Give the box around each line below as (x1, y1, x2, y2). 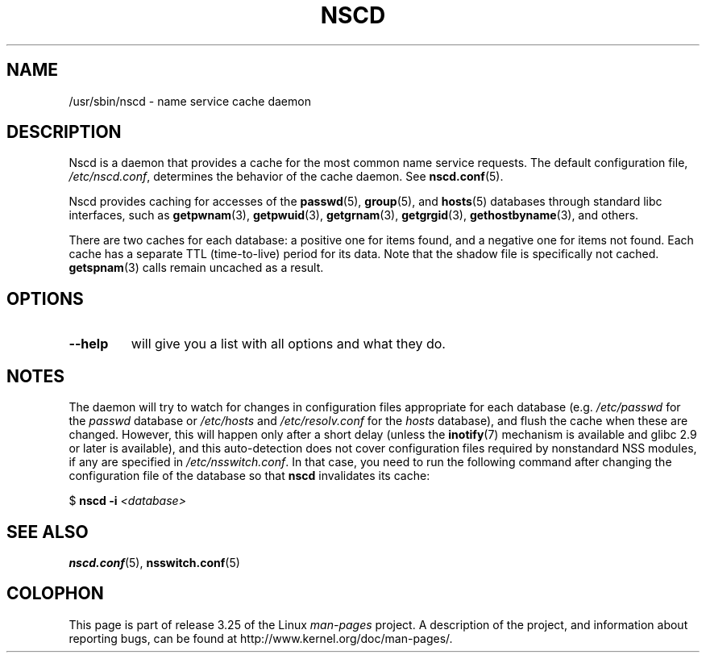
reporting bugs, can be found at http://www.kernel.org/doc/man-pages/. (69, 631, 453, 645)
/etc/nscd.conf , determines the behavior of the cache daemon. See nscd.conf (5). (69, 169, 504, 184)
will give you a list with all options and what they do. (131, 336, 446, 352)
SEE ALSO (6, 521, 89, 542)
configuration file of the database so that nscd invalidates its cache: (69, 469, 430, 483)
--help (69, 336, 109, 352)
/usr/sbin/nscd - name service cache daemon (69, 94, 311, 108)
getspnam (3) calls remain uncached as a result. (69, 261, 324, 275)
